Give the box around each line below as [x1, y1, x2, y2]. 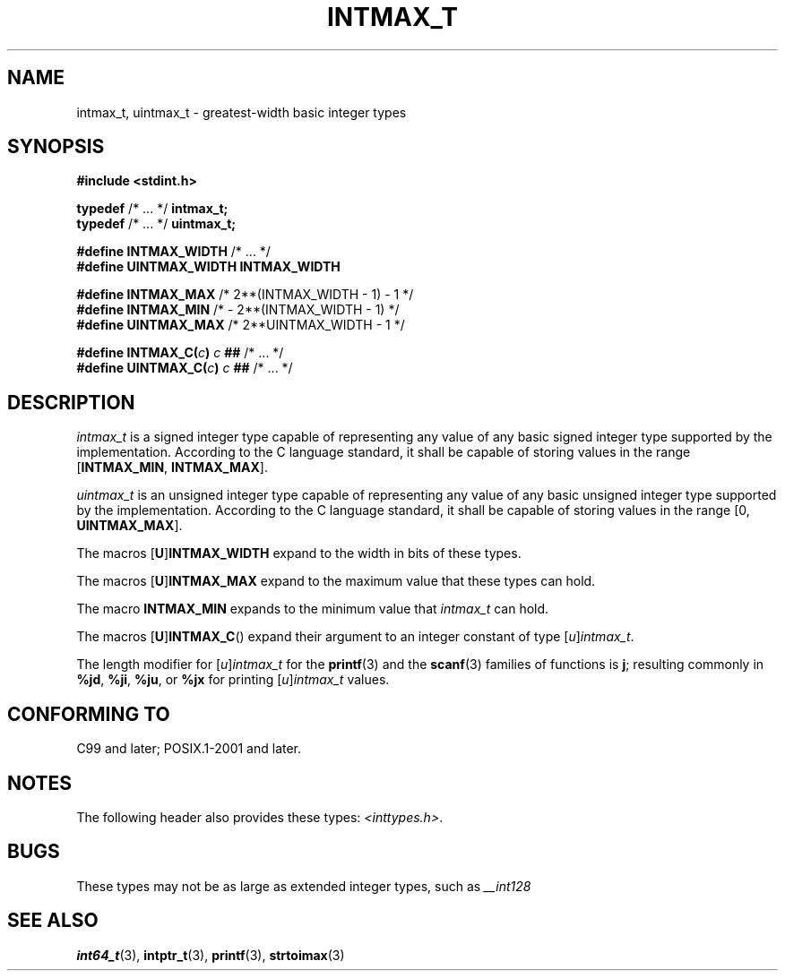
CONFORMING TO [7, 702, 170, 725]
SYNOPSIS [7, 135, 105, 159]
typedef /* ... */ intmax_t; [76, 201, 229, 217]
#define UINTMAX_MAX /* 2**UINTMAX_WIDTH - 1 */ [76, 317, 405, 333]
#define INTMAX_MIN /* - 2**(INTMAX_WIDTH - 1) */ [76, 302, 400, 318]
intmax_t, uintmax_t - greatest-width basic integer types [76, 104, 407, 120]
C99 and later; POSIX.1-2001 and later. [76, 741, 302, 757]
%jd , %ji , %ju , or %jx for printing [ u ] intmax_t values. [76, 672, 390, 688]
